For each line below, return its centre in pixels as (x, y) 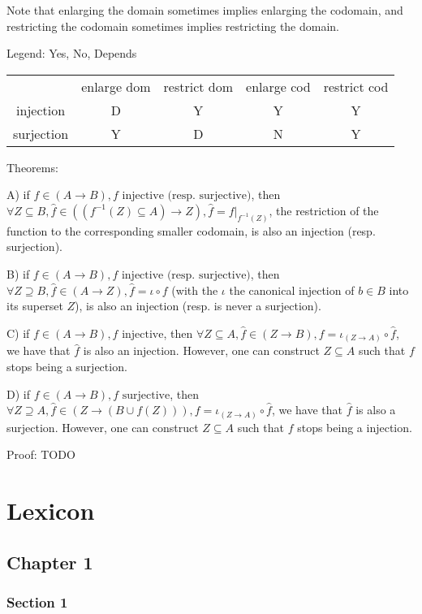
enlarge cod (278, 86)
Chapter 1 (50, 562)
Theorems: (32, 167)
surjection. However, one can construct (103, 427)
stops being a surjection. (67, 366)
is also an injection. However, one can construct (201, 350)
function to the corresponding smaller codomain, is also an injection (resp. (191, 230)
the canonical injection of (292, 290)
